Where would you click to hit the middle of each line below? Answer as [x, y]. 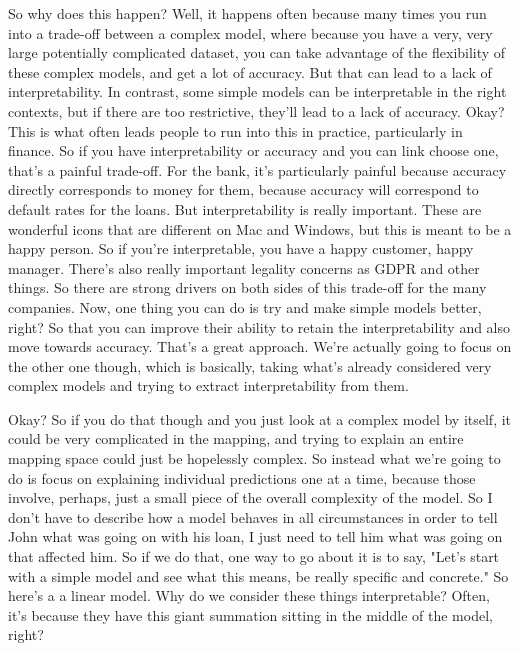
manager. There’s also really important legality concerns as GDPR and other [244, 267]
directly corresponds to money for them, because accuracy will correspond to [243, 189]
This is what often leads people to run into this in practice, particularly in [235, 130]
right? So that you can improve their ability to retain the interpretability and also [259, 326]
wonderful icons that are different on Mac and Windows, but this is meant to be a [260, 228]
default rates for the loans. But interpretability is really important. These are [245, 208]
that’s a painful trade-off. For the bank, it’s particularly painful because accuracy [257, 169]
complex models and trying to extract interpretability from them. [208, 385]
